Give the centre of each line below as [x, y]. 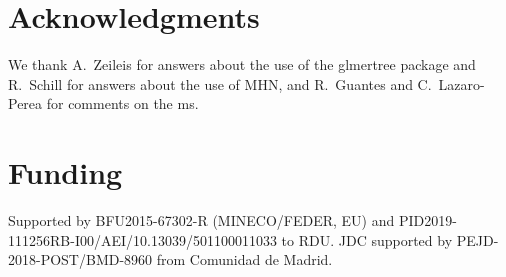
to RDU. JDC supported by [367, 239]
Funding [65, 172]
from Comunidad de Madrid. [244, 259]
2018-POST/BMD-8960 [80, 259]
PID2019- [427, 220]
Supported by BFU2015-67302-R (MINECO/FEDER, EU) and [201, 220]
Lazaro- [461, 83]
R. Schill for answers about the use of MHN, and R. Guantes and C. [220, 83]
